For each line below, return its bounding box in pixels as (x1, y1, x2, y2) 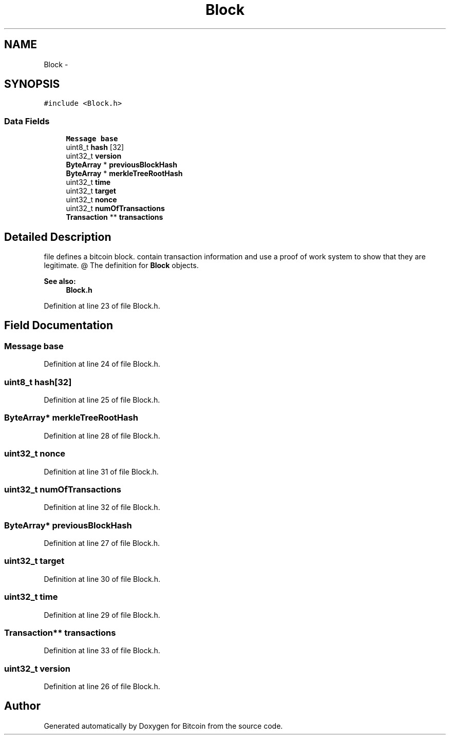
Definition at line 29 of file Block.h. (44, 610, 160, 619)
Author (4, 699, 41, 713)
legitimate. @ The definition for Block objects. (44, 261, 199, 270)
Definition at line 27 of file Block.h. (44, 539, 160, 547)
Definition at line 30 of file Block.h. (44, 574, 160, 583)
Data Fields (4, 116, 50, 126)
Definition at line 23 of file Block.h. (44, 301, 160, 311)
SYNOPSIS (4, 78, 60, 91)
